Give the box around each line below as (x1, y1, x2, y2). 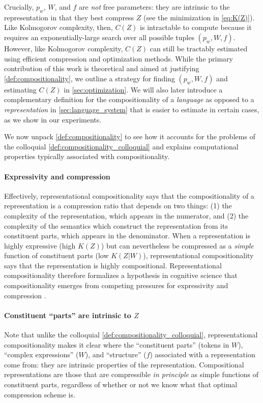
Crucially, (4, 2, 34, 12)
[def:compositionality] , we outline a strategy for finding (4, 73, 175, 83)
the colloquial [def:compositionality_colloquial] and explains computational (4, 141, 239, 151)
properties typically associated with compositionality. (4, 151, 170, 162)
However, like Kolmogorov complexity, (4, 43, 123, 53)
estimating (4, 84, 37, 95)
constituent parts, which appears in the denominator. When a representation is (4, 230, 250, 241)
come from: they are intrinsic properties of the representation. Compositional (4, 359, 244, 369)
